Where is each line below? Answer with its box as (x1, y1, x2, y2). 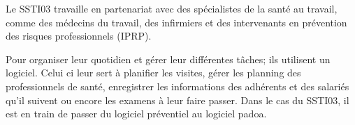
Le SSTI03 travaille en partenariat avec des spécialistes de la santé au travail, (6, 1, 338, 15)
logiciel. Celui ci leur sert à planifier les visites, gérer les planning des (6, 65, 301, 80)
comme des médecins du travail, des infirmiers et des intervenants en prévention (6, 15, 347, 29)
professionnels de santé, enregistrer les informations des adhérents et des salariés (6, 78, 349, 93)
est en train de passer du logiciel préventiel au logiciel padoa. (6, 106, 267, 121)
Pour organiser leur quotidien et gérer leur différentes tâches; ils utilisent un (6, 51, 331, 66)
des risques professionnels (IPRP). (6, 28, 152, 43)
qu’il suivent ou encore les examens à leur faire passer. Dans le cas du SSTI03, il (6, 92, 349, 107)
